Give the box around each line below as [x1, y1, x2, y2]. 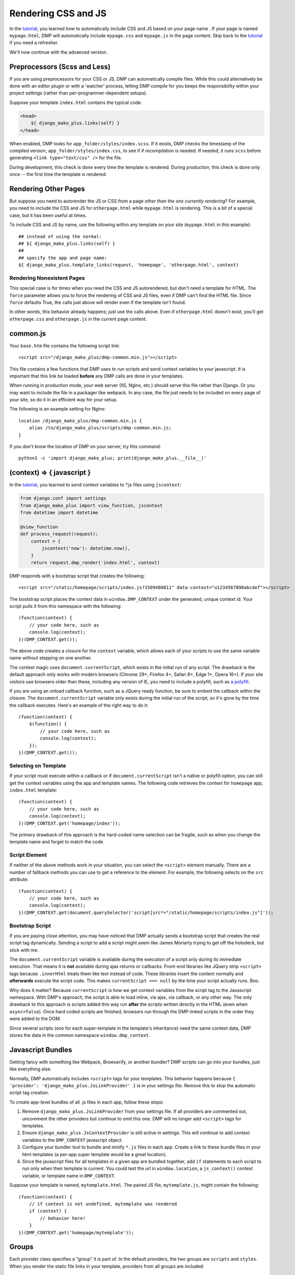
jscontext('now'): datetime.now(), [41, 546, 131, 551]
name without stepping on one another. [9, 655, 92, 661]
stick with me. [9, 947, 39, 953]
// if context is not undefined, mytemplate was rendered [29, 1201, 177, 1207]
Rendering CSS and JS [9, 8, 107, 19]
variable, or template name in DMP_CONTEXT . [22, 1172, 116, 1179]
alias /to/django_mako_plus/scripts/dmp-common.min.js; [29, 425, 172, 431]
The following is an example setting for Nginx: [9, 406, 106, 412]
